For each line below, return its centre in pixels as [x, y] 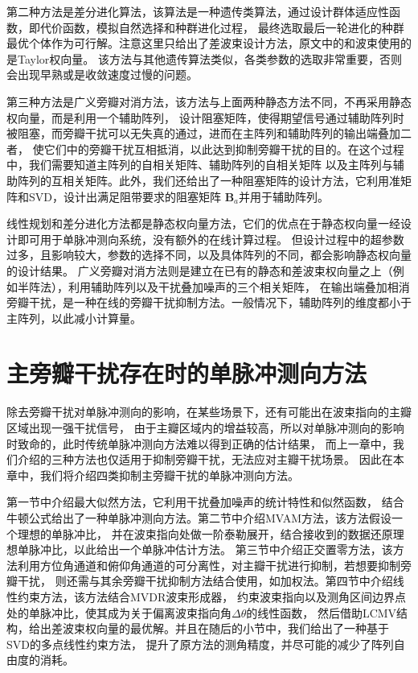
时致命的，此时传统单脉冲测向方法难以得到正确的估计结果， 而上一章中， [200, 443]
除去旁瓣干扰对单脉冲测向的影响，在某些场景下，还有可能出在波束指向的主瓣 [209, 412]
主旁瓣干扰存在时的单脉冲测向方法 [187, 373]
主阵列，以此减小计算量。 [74, 318]
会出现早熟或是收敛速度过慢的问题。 [102, 74]
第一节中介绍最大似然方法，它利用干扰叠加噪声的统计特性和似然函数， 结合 [205, 502]
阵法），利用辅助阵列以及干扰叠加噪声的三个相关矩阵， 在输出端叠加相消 [219, 286]
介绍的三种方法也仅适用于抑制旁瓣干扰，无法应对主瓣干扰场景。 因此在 [205, 459]
